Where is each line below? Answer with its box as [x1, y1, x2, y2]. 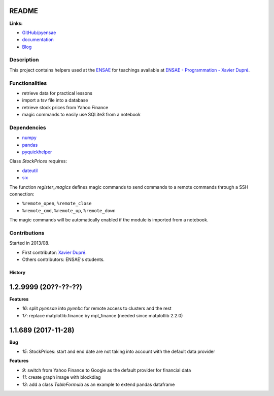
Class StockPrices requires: [9, 158, 67, 164]
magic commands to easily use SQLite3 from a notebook [22, 112, 141, 118]
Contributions [9, 229, 45, 236]
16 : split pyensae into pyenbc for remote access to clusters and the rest [22, 305, 172, 312]
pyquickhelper [22, 149, 52, 155]
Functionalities [9, 79, 47, 86]
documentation [22, 37, 54, 43]
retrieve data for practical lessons [22, 90, 92, 96]
